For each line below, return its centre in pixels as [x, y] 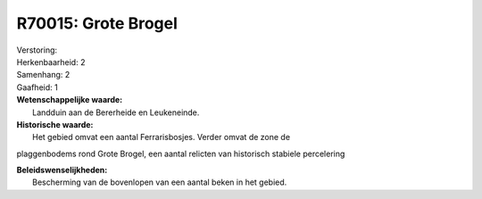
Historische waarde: [55, 124]
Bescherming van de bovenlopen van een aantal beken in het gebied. [160, 182]
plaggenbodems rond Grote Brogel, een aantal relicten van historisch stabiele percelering [181, 153]
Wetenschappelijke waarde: [70, 100]
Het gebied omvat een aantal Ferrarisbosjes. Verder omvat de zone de [161, 137]
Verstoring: [37, 50]
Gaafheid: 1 [37, 87]
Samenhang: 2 [43, 75]
